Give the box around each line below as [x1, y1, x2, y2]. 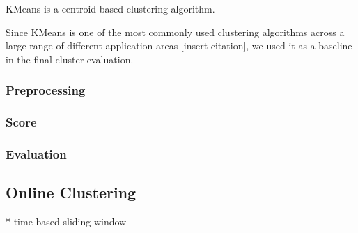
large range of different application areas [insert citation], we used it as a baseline [6, 38, 352, 53]
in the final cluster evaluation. [6, 51, 134, 66]
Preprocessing [6, 81, 86, 99]
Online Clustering [6, 182, 137, 203]
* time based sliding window [6, 214, 127, 229]
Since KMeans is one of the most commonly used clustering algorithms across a [6, 24, 345, 39]
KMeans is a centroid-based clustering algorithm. [6, 1, 215, 15]
